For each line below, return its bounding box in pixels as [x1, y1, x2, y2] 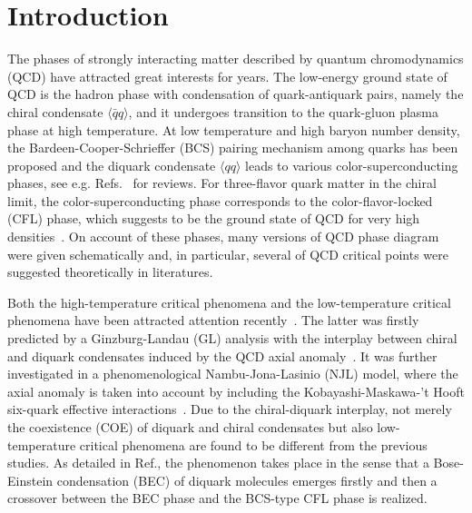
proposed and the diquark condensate [7, 155, 216, 174]
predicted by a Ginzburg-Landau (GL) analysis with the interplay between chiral [7, 329, 457, 348]
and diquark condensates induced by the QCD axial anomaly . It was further [7, 346, 438, 365]
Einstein [7, 470, 54, 489]
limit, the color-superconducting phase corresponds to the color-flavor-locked [7, 191, 433, 210]
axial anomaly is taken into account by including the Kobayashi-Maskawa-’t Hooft [7, 381, 465, 400]
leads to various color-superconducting [245, 155, 458, 174]
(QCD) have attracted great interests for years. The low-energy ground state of [7, 66, 447, 85]
